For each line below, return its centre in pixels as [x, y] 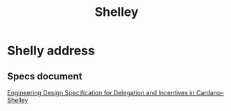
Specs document [45, 76]
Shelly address [51, 51]
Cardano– [210, 93]
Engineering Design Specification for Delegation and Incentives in [101, 93]
